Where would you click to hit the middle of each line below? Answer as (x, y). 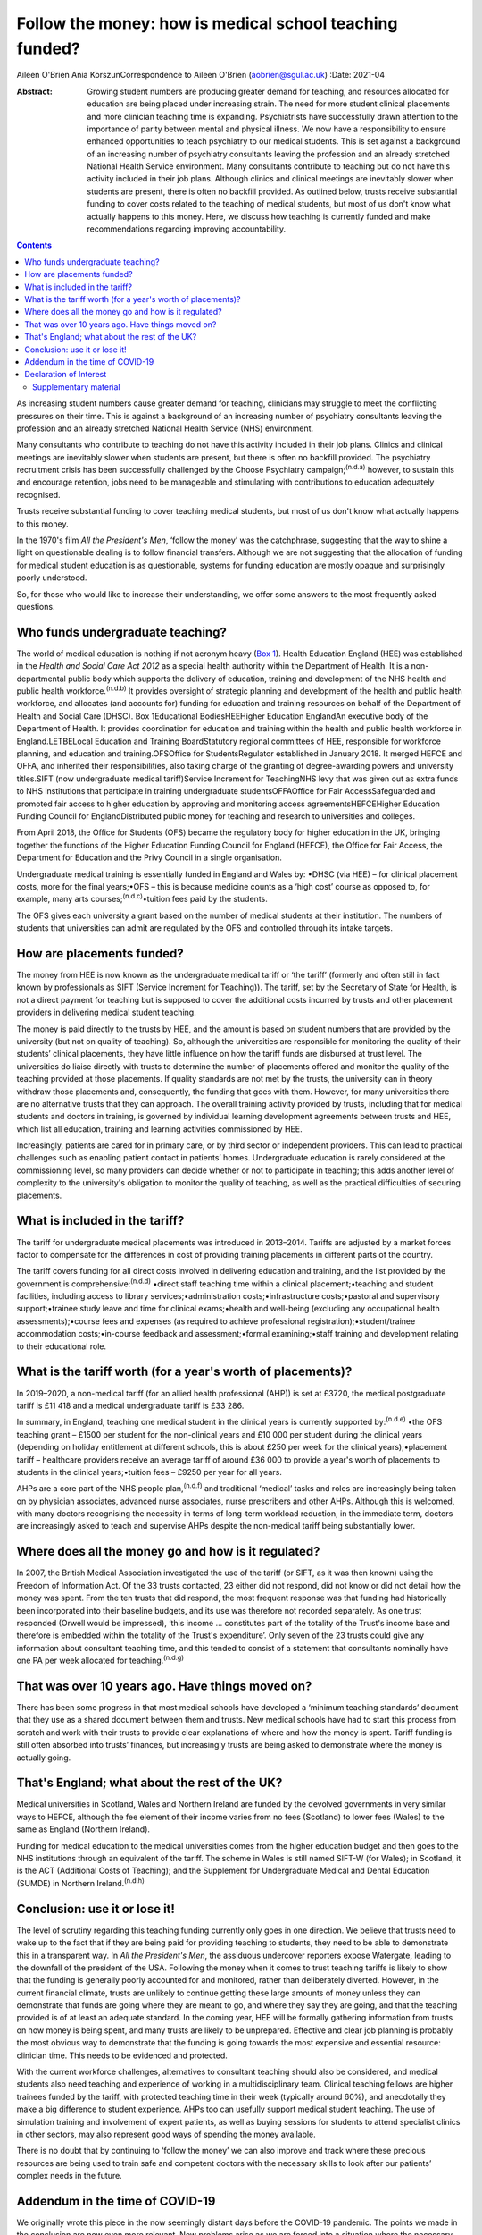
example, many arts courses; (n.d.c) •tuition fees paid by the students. (142, 898)
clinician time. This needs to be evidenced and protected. (122, 2055)
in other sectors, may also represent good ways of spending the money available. (166, 2134)
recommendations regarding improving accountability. (187, 229)
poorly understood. (52, 578)
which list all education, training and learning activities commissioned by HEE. (159, 1129)
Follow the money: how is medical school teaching (207, 23)
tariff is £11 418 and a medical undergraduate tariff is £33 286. (130, 1405)
